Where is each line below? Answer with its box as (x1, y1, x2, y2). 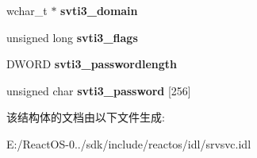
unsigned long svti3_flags (6, 29, 138, 45)
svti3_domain (60, 2, 138, 18)
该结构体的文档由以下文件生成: (6, 109, 165, 125)
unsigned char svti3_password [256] (6, 82, 191, 98)
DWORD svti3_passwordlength (6, 56, 177, 72)
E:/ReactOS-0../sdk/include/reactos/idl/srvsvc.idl (6, 135, 251, 152)
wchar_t (6, 2, 48, 18)
